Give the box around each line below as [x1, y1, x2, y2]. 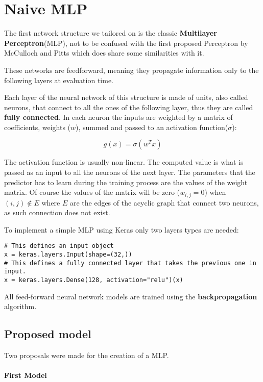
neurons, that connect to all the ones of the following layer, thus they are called [4, 101, 253, 112]
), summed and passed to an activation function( [76, 121, 228, 132]
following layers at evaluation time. [4, 74, 114, 85]
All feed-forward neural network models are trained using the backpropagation [4, 291, 257, 301]
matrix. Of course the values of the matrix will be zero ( [4, 187, 180, 197]
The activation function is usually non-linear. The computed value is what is [4, 157, 244, 167]
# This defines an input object [4, 242, 114, 250]
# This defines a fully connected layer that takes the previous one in [4, 259, 256, 267]
